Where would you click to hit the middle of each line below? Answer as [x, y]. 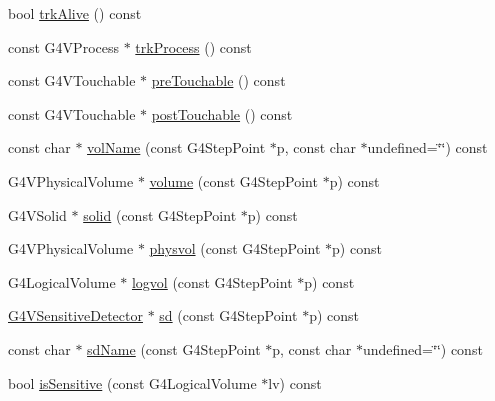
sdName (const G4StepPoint [174, 348]
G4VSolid [37, 214]
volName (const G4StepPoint [176, 147]
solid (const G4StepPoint [160, 214]
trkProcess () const [193, 46]
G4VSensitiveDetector [75, 315]
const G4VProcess [63, 46]
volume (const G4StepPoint [233, 180]
